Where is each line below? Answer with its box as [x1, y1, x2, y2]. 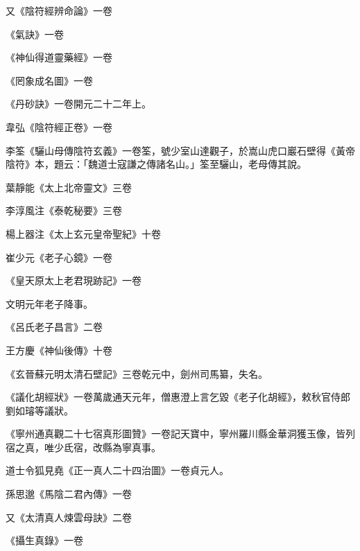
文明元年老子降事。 [6, 296, 93, 311]
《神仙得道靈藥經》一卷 [6, 50, 112, 64]
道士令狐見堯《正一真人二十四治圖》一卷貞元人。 [6, 463, 229, 478]
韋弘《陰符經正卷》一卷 [6, 119, 112, 134]
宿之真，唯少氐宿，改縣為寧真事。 [6, 439, 161, 454]
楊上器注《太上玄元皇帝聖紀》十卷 [6, 226, 161, 240]
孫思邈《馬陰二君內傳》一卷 [6, 487, 132, 501]
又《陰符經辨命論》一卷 [6, 3, 112, 17]
